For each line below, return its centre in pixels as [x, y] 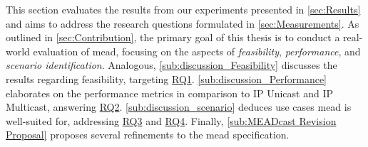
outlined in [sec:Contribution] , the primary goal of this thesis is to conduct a [173, 37]
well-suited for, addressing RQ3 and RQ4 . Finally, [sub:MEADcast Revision [171, 120]
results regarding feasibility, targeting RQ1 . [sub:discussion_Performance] [167, 78]
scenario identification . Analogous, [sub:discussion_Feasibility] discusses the [172, 65]
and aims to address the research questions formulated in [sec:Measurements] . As [183, 23]
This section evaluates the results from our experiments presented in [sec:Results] [183, 9]
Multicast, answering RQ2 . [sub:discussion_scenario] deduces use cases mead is [179, 107]
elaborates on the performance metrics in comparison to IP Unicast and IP [169, 93]
